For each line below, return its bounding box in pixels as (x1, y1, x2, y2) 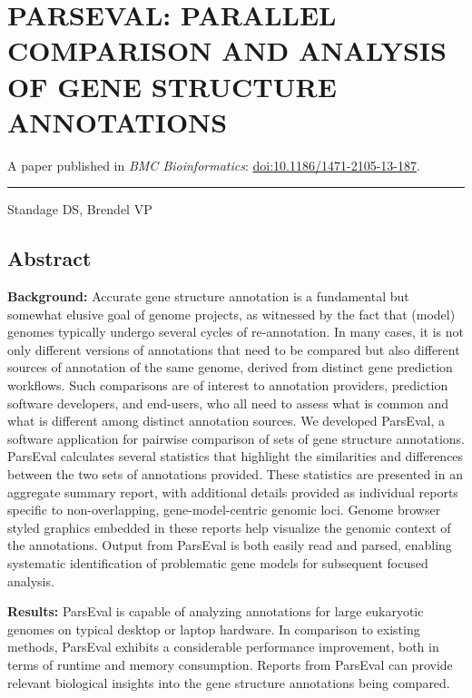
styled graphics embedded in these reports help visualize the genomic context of (7, 517, 451, 536)
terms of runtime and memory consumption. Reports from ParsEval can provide (7, 654, 453, 673)
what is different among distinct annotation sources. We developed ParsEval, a (7, 411, 445, 430)
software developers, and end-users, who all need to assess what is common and (7, 393, 449, 412)
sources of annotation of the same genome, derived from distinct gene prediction (7, 358, 453, 377)
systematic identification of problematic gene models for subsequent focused (7, 553, 428, 572)
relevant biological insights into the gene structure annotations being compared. (7, 673, 450, 692)
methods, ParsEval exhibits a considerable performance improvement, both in (7, 637, 439, 656)
